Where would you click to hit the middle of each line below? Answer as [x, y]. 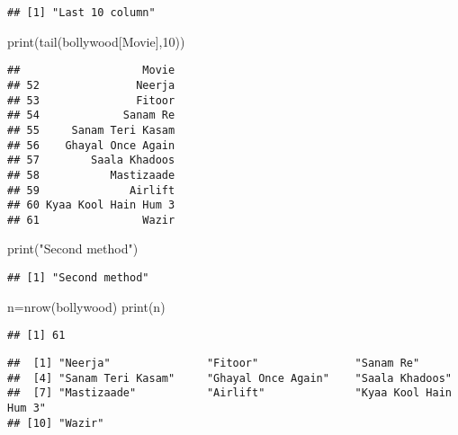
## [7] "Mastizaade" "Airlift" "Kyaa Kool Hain [229, 393]
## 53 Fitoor [91, 100]
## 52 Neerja [91, 85]
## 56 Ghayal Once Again [91, 145]
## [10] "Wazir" [56, 423]
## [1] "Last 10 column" [81, 13]
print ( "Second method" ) [73, 249]
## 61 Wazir [91, 220]
